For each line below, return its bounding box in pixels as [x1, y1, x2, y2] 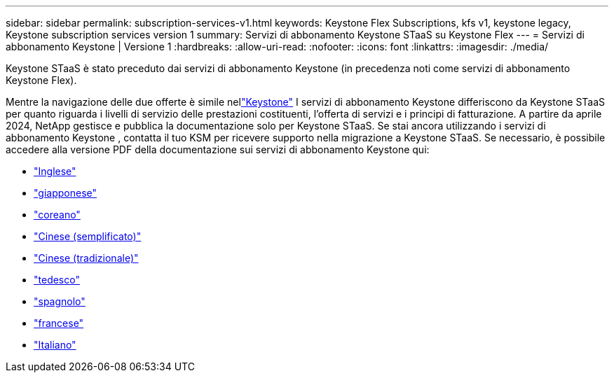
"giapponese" [34, 187, 97, 199]
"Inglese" [34, 165, 76, 177]
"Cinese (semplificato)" [34, 230, 142, 242]
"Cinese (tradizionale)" [34, 252, 139, 264]
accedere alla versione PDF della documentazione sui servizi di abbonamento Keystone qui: [6, 143, 430, 155]
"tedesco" [34, 274, 80, 286]
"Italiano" [34, 339, 76, 351]
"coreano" [34, 209, 81, 220]
